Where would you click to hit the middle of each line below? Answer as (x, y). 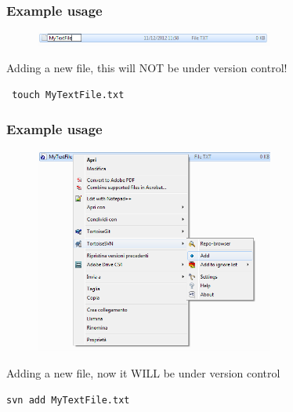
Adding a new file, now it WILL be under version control (143, 373)
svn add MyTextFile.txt (68, 400)
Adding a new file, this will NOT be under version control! (147, 67)
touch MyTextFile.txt (68, 95)
